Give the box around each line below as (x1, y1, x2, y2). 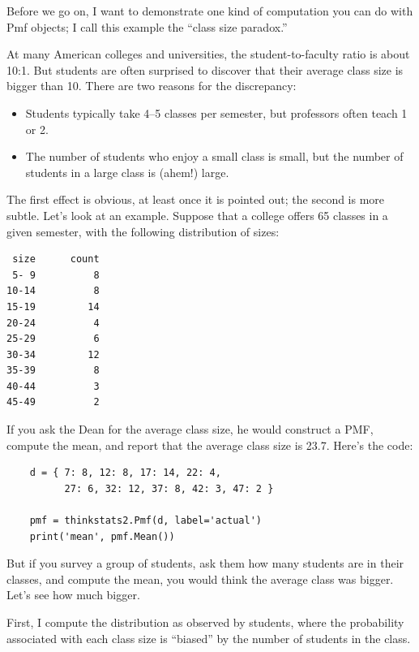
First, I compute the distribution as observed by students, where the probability (6, 614, 404, 630)
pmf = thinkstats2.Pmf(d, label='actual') (29, 515, 262, 527)
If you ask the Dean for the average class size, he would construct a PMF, (6, 421, 374, 438)
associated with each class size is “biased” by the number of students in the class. (6, 629, 411, 646)
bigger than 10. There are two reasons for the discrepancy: (6, 77, 297, 94)
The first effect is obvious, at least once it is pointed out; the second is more (6, 191, 385, 208)
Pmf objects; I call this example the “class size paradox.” (6, 18, 288, 35)
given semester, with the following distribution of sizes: (6, 222, 280, 240)
